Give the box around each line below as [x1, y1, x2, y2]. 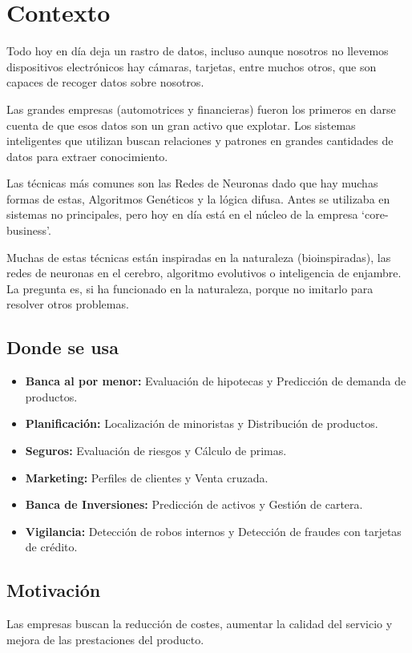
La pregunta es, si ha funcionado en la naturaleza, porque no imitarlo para [6, 280, 374, 296]
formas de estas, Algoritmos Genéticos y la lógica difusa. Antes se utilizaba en [6, 190, 390, 207]
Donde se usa [6, 335, 119, 360]
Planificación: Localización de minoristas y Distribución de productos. [25, 415, 378, 432]
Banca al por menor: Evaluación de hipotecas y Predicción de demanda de [25, 373, 406, 389]
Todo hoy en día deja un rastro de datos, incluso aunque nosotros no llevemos [6, 42, 389, 59]
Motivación [6, 578, 101, 603]
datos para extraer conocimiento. [6, 147, 168, 164]
